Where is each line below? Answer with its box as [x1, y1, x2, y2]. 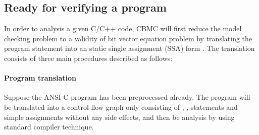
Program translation [4, 73, 77, 83]
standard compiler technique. [4, 121, 94, 132]
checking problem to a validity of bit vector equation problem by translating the [4, 33, 252, 43]
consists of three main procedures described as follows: [4, 52, 173, 63]
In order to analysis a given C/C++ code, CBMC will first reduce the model [4, 23, 242, 34]
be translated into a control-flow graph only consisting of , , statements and [4, 101, 238, 112]
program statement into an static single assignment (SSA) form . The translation [4, 43, 255, 53]
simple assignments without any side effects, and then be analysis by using [4, 111, 235, 122]
